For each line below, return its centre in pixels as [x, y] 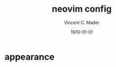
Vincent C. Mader [82, 22]
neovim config [82, 9]
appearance [30, 57]
